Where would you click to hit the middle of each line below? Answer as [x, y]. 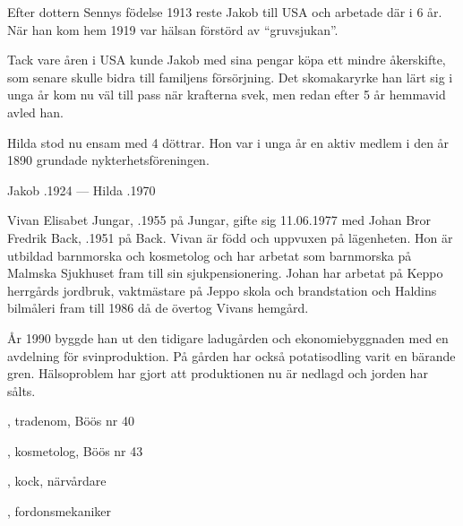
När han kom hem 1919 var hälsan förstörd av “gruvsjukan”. [173, 29]
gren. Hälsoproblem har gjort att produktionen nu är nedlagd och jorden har [218, 373]
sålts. [21, 390]
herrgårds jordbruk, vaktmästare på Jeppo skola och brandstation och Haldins [222, 290]
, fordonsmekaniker [60, 511]
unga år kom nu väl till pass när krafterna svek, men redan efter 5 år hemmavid [227, 95]
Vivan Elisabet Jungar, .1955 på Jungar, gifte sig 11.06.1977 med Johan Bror [219, 220]
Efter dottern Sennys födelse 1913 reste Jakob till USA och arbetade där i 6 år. [225, 12]
